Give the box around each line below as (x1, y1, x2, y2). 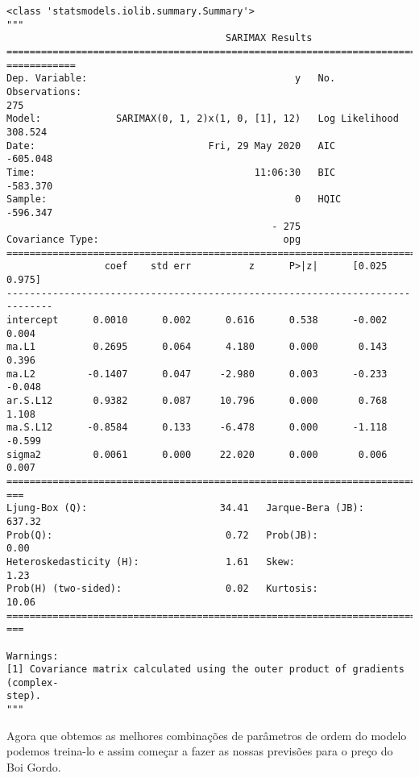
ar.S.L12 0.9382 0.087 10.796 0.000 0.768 (6, 395, 388, 407)
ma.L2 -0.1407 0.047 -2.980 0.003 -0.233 (6, 368, 388, 380)
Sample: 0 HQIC (6, 193, 342, 206)
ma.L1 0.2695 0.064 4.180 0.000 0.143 (6, 341, 388, 353)
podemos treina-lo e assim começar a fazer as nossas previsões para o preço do (6, 743, 393, 759)
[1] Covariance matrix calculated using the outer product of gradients (6, 664, 404, 676)
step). (6, 690, 41, 702)
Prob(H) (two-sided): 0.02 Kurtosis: (6, 583, 318, 595)
